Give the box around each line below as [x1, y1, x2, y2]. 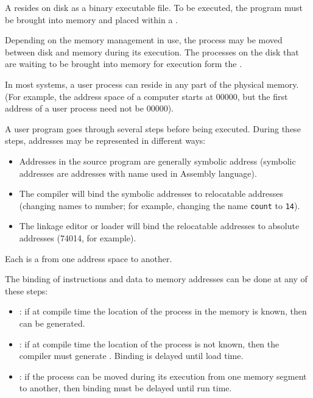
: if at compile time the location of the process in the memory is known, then [19, 305, 307, 318]
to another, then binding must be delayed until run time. [19, 382, 232, 394]
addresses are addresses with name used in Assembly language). [19, 166, 257, 179]
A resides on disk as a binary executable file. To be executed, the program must [5, 1, 303, 13]
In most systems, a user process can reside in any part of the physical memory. [5, 77, 299, 90]
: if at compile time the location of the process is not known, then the [19, 337, 280, 350]
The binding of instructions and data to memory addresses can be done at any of [5, 272, 308, 285]
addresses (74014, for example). [19, 231, 136, 244]
